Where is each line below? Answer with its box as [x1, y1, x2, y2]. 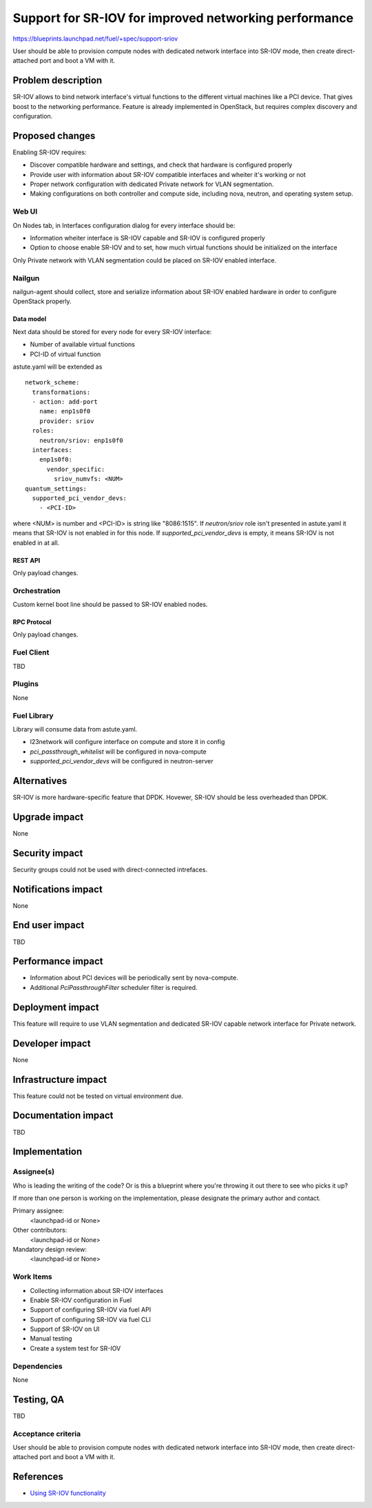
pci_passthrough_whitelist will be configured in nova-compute [30, 747, 207, 756]
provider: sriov [39, 417, 94, 425]
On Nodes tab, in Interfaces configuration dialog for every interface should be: [12, 221, 236, 229]
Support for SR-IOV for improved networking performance [12, 10, 354, 25]
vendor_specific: [46, 465, 105, 473]
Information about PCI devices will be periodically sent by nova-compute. [30, 973, 238, 982]
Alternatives [12, 775, 68, 787]
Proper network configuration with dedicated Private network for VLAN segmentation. [30, 180, 274, 189]
